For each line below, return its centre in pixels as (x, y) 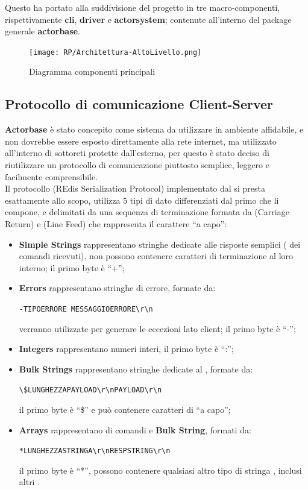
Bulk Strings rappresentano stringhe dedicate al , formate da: (136, 369)
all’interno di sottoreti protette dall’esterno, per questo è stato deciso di (137, 153)
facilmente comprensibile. (52, 176)
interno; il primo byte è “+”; (72, 267)
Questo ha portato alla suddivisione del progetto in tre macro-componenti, (143, 7)
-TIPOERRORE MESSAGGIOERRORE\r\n (86, 309)
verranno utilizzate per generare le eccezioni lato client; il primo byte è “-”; (157, 328)
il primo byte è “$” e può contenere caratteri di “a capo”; (125, 410)
